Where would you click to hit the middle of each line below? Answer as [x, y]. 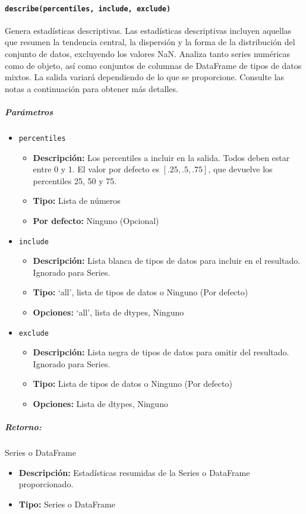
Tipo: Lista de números [77, 201]
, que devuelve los [240, 169]
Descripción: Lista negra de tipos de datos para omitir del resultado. [161, 352]
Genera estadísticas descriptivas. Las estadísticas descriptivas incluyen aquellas [148, 30]
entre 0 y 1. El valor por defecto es [96, 169]
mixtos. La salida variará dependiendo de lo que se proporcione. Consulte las [145, 77]
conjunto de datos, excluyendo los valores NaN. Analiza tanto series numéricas [148, 54]
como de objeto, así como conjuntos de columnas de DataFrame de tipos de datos [153, 65]
